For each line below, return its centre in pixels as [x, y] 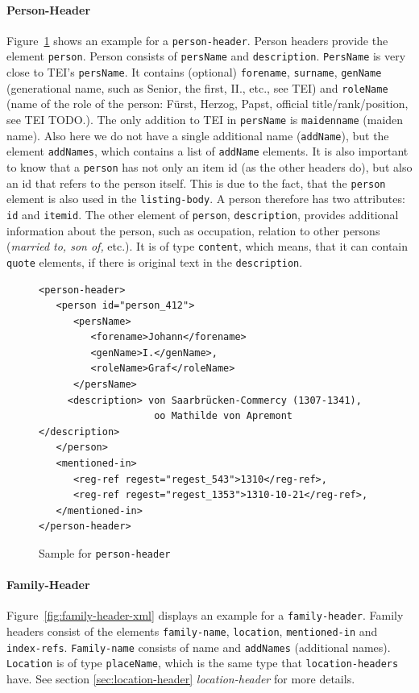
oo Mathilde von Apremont [223, 416]
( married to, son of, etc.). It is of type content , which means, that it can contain [207, 246]
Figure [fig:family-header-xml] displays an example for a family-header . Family [205, 615]
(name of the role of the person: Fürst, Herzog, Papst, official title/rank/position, [207, 104]
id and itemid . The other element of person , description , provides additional [203, 214]
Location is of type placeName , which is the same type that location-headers [203, 663]
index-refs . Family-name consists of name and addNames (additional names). [199, 647]
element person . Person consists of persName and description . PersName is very [206, 56]
